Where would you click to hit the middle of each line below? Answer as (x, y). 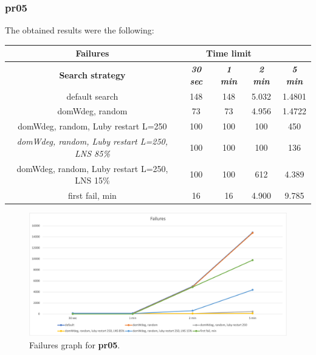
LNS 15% (92, 180)
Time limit (228, 53)
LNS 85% (92, 153)
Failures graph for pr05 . (75, 344)
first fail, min (92, 195)
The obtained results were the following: (80, 30)
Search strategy (92, 74)
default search (92, 96)
